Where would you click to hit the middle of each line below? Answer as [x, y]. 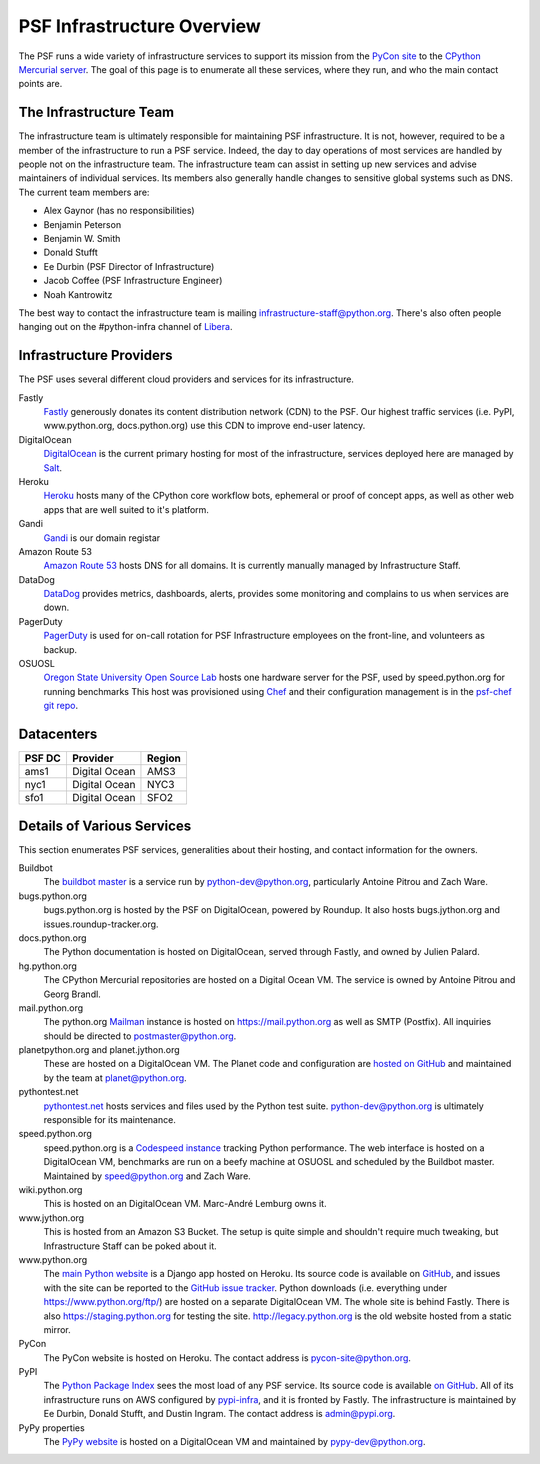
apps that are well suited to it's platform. [126, 509]
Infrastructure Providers [95, 355]
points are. [40, 84]
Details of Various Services [105, 825]
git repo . [61, 706]
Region [164, 758]
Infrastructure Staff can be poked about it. [130, 1246]
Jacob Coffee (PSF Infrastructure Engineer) [133, 281]
